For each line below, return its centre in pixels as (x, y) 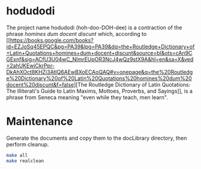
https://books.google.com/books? (52, 40)
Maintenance (40, 122)
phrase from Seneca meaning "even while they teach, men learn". (87, 97)
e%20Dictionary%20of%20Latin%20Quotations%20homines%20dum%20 (99, 78)
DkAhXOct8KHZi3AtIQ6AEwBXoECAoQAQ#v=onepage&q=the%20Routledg (100, 72)
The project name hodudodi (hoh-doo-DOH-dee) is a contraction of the (94, 27)
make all (17, 155)
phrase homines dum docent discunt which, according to (77, 33)
